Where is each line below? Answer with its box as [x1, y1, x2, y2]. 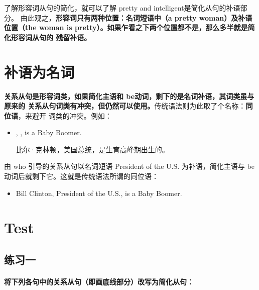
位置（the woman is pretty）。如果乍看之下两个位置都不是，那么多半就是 [4, 22, 248, 33]
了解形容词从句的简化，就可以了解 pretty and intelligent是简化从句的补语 [4, 3, 240, 13]
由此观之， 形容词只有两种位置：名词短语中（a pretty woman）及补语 [20, 12, 252, 23]
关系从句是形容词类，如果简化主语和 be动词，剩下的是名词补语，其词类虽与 [4, 90, 254, 101]
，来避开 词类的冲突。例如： [18, 110, 112, 121]
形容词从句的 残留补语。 [11, 32, 91, 42]
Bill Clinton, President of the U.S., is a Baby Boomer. [16, 187, 182, 198]
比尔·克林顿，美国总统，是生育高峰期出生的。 [16, 144, 169, 154]
